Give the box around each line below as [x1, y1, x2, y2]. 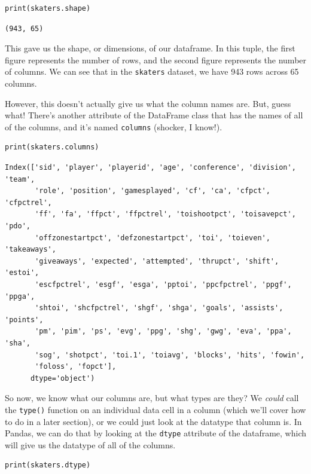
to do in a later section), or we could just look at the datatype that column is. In [5, 415, 302, 427]
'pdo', [5, 222, 31, 231]
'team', [5, 175, 35, 184]
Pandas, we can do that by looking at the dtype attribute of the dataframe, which [5, 427, 307, 439]
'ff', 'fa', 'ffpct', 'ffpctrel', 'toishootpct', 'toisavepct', [35, 210, 296, 219]
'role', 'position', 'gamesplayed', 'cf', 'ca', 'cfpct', [35, 186, 270, 195]
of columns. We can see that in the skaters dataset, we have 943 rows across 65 [5, 65, 299, 78]
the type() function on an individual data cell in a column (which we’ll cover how [5, 403, 306, 415]
